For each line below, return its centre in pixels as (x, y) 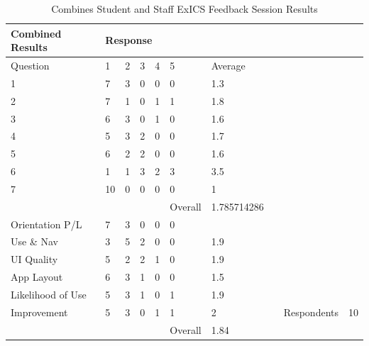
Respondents (311, 312)
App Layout (37, 277)
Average (228, 66)
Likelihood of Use (49, 294)
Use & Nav (34, 241)
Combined (36, 33)
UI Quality (34, 259)
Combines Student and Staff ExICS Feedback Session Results (184, 9)
